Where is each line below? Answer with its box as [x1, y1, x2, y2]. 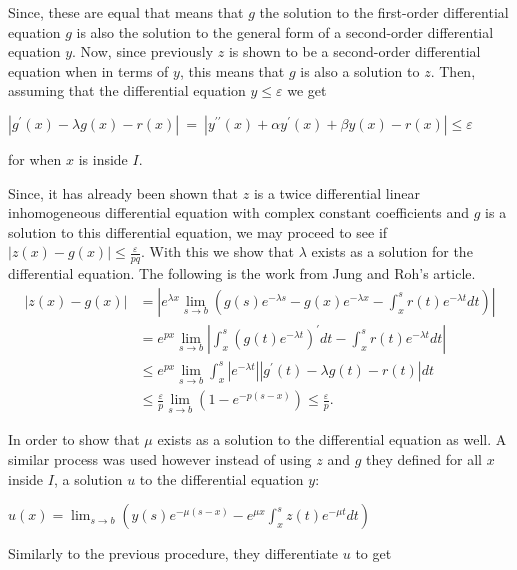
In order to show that [8, 429, 140, 450]
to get [355, 543, 392, 564]
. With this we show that [141, 241, 295, 262]
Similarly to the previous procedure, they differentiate [8, 543, 339, 564]
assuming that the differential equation [8, 80, 246, 101]
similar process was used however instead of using [8, 448, 312, 469]
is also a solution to [300, 60, 420, 81]
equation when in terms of [8, 60, 169, 81]
